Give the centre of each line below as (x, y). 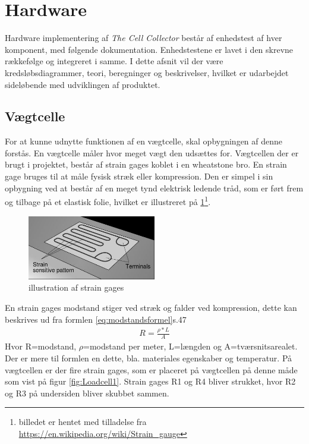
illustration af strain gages (76, 287)
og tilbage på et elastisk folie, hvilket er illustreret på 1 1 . (108, 201)
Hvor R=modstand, (41, 346)
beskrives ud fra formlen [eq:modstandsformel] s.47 (96, 319)
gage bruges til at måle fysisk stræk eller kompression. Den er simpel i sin (139, 176)
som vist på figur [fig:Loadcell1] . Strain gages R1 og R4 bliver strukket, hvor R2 (150, 381)
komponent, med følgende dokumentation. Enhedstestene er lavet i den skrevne (149, 49)
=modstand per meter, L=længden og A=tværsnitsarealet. (190, 346)
